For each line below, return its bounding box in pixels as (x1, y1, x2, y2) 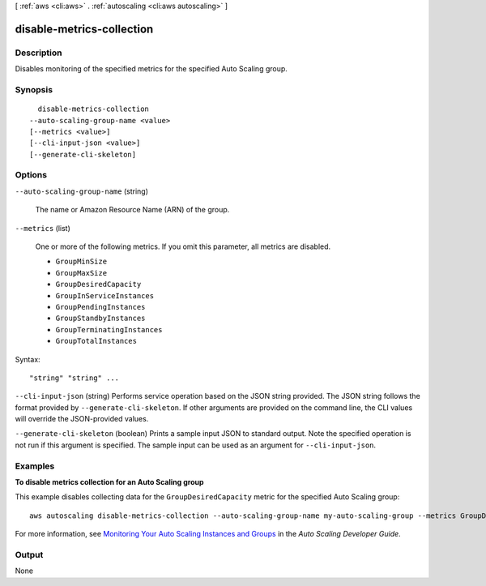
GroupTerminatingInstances (55, 325, 163, 334)
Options (15, 169, 48, 181)
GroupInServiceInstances (55, 291, 154, 300)
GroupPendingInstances (55, 302, 146, 311)
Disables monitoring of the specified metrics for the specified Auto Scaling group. (15, 64, 288, 74)
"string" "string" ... (29, 373, 120, 383)
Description (15, 47, 62, 58)
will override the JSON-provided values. (15, 414, 149, 424)
